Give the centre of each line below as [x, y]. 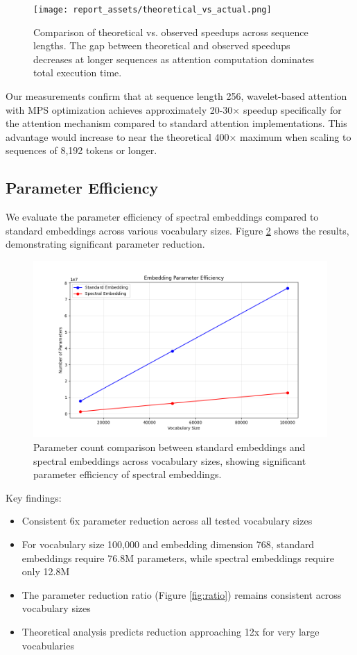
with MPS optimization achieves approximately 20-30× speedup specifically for [174, 109]
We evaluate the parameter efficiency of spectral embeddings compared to [162, 217]
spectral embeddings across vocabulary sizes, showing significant [170, 460]
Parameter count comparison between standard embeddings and [169, 446]
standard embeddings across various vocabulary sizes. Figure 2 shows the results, [177, 230]
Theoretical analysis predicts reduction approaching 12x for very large [171, 631]
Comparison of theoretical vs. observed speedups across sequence [171, 32]
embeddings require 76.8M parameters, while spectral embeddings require [178, 558]
